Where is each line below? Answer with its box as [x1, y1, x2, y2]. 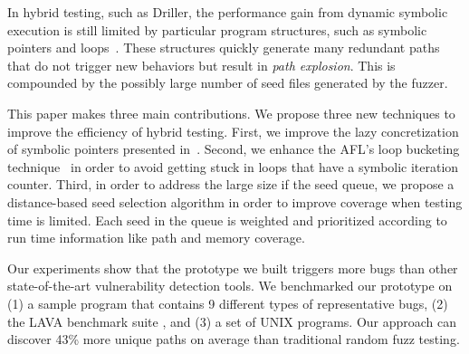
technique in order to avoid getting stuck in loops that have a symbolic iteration [7, 157, 459, 176]
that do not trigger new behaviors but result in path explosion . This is [7, 55, 396, 74]
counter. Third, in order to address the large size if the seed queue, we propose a [7, 175, 455, 194]
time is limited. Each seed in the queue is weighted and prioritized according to [7, 210, 447, 229]
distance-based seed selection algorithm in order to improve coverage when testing [7, 192, 463, 211]
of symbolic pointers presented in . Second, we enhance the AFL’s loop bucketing [7, 139, 460, 158]
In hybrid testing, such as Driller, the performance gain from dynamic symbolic [7, 3, 448, 21]
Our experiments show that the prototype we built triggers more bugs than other [7, 258, 458, 277]
